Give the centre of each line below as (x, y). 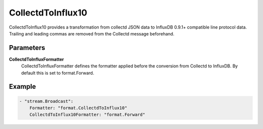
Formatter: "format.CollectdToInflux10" (78, 108)
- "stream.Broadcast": (46, 101)
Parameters (27, 48)
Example (22, 87)
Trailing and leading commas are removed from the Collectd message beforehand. (92, 33)
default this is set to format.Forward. (58, 73)
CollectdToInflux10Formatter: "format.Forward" (87, 115)
